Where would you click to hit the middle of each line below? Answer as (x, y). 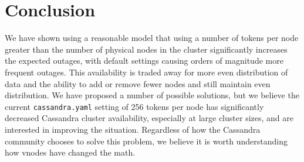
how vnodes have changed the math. (70, 152)
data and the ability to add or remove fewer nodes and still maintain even (138, 83)
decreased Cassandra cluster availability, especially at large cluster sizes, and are (149, 118)
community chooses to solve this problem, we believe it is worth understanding (146, 141)
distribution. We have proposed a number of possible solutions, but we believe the (152, 95)
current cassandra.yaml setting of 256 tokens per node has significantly (134, 106)
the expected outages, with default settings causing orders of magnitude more (144, 61)
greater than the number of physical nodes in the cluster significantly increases (146, 49)
